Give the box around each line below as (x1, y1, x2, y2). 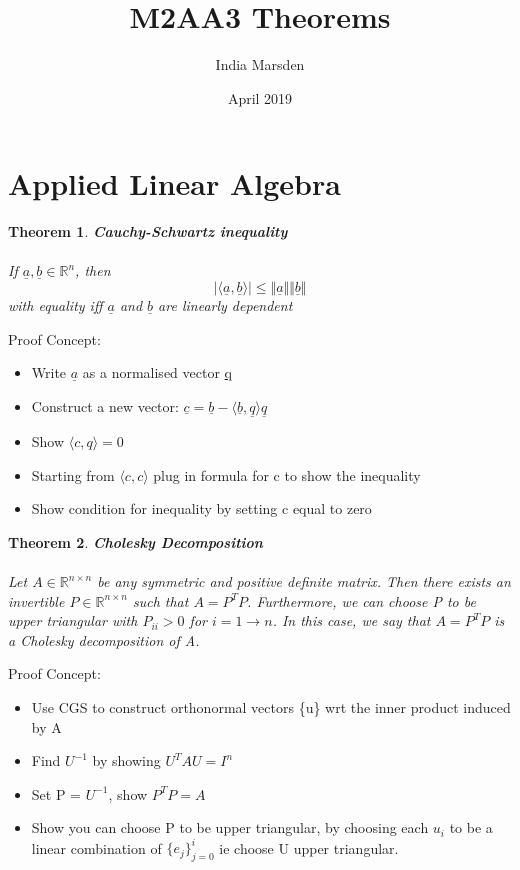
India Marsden (215, 54, 305, 75)
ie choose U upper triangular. (219, 837, 399, 858)
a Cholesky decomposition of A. (8, 629, 200, 650)
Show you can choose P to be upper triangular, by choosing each (31, 817, 429, 838)
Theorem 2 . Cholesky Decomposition (8, 531, 263, 552)
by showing (92, 750, 161, 771)
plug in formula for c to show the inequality (153, 464, 421, 485)
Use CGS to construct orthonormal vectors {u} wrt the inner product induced (31, 696, 511, 717)
